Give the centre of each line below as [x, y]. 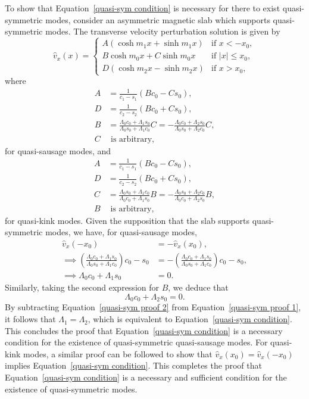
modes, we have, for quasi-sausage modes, [121, 232]
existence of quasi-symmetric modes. [71, 389]
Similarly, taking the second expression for [82, 287]
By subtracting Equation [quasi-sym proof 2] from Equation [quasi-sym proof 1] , [153, 307]
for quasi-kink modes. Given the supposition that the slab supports [127, 220]
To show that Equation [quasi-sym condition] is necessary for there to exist [143, 8]
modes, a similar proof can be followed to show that [118, 353]
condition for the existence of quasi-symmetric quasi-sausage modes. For [136, 342]
